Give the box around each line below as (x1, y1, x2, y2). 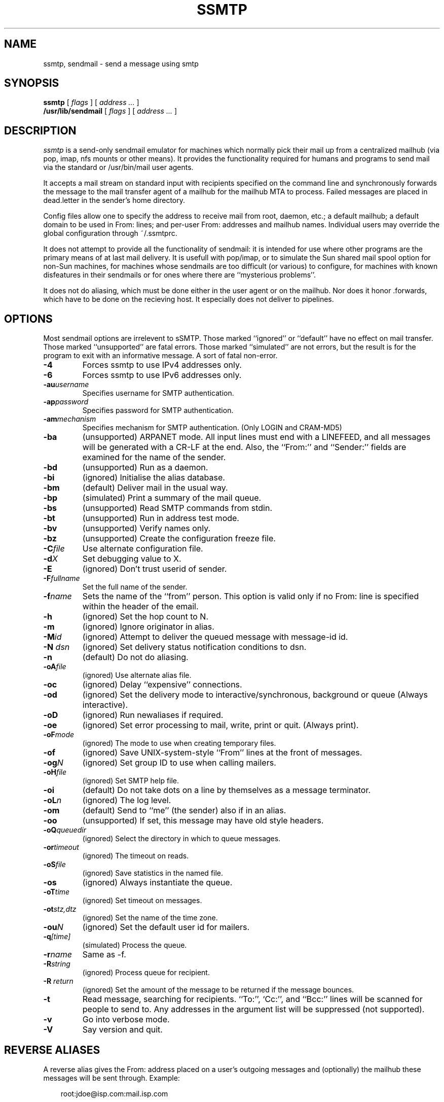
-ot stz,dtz (43, 905, 77, 914)
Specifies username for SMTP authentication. (82, 389, 234, 398)
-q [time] (43, 932, 71, 941)
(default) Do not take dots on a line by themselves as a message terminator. (82, 785, 371, 796)
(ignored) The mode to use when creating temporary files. (82, 739, 276, 748)
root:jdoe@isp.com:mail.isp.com (60, 1089, 168, 1098)
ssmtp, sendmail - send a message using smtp (43, 59, 199, 68)
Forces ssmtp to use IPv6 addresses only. (82, 370, 242, 381)
